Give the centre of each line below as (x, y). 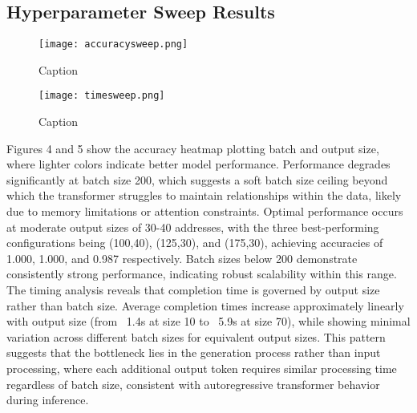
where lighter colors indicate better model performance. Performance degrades (198, 164)
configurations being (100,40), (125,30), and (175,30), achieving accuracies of (195, 243)
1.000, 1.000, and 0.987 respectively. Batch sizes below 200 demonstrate (182, 258)
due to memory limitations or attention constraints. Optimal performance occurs (205, 211)
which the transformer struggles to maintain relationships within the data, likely (204, 195)
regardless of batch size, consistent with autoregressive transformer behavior (193, 384)
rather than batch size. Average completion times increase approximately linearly (205, 305)
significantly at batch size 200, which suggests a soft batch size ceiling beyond (197, 179)
